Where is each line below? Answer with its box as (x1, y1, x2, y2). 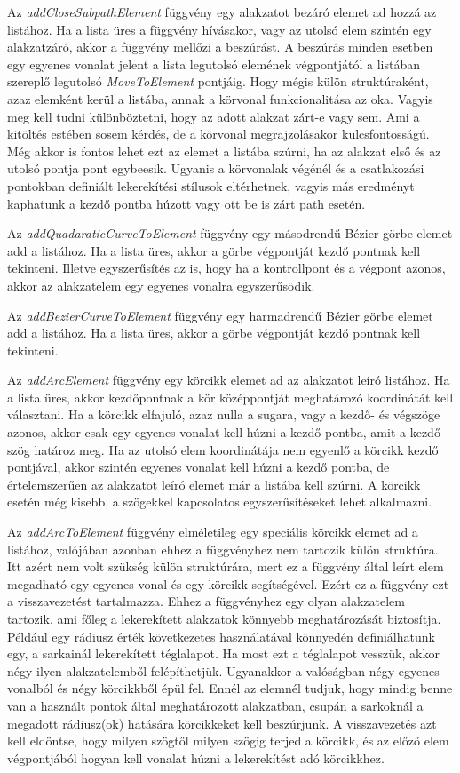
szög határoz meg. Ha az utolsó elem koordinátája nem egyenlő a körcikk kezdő (7, 440, 439, 458)
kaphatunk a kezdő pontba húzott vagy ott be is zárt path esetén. (7, 194, 366, 212)
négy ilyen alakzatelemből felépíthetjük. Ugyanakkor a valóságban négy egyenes (7, 661, 440, 680)
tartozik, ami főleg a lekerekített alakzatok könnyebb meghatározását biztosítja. (7, 610, 441, 627)
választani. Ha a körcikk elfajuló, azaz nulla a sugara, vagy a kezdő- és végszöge (7, 405, 440, 424)
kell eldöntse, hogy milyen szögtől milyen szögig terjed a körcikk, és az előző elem (7, 731, 449, 750)
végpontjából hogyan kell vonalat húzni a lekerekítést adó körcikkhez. (7, 748, 385, 767)
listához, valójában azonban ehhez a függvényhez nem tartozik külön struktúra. (7, 539, 439, 558)
